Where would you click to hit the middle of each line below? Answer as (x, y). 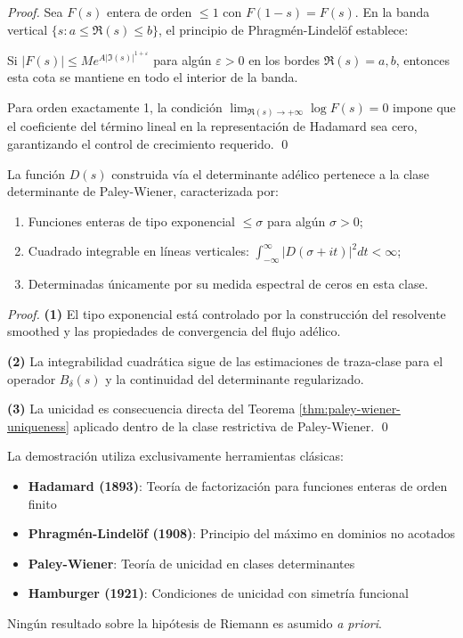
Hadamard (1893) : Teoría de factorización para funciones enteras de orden (238, 485)
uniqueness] (38, 425)
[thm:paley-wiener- (349, 409)
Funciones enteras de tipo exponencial (131, 221)
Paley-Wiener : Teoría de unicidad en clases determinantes (191, 563)
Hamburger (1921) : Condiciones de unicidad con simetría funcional (218, 593)
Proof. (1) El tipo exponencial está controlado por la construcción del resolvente (227, 313)
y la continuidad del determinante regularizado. (235, 378)
